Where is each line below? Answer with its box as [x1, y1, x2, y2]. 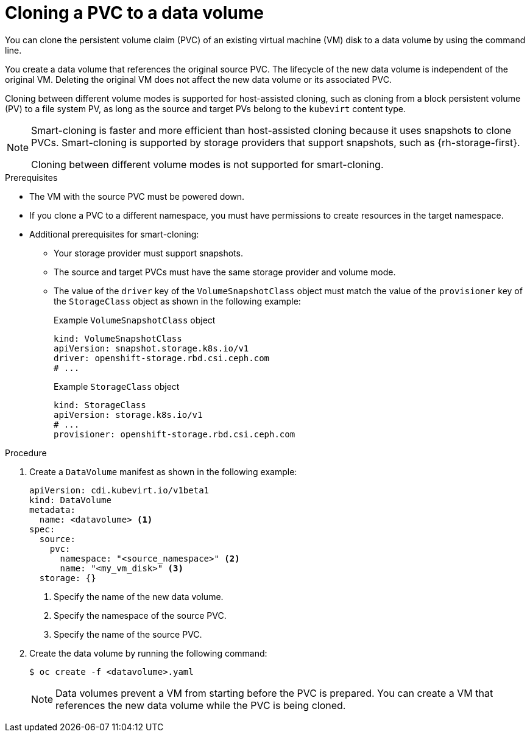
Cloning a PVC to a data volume [5, 2, 264, 23]
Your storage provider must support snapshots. [54, 247, 243, 258]
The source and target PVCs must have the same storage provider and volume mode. [54, 266, 396, 277]
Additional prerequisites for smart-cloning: [29, 228, 199, 239]
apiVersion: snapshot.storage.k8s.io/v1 [54, 343, 249, 353]
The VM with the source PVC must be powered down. [29, 191, 245, 202]
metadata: [29, 504, 76, 515]
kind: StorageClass [54, 400, 146, 410]
